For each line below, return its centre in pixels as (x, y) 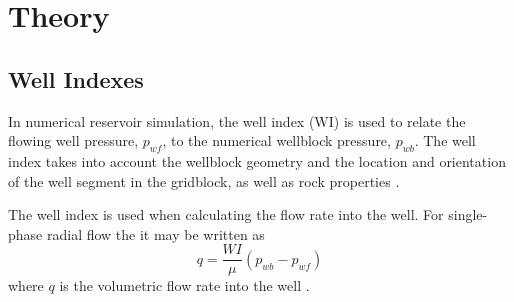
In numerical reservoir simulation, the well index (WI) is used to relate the (237, 120)
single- (468, 214)
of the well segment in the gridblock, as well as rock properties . (204, 180)
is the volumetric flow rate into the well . (184, 285)
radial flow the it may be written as (155, 233)
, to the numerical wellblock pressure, (276, 140)
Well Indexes (76, 78)
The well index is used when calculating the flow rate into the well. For (226, 214)
